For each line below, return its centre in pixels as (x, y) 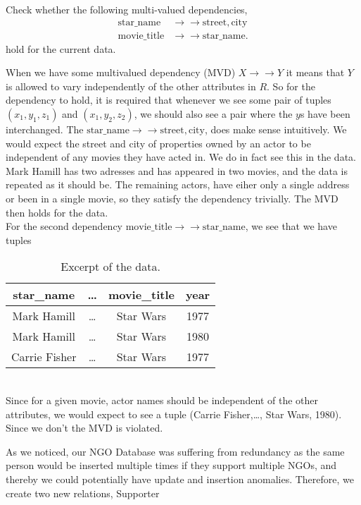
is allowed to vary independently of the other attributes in (131, 86)
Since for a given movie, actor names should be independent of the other (162, 400)
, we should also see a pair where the (213, 114)
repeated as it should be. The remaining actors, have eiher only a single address (178, 184)
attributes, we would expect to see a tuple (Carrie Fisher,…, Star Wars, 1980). (174, 414)
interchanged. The (45, 129)
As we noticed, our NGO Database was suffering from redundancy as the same (175, 451)
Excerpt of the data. (110, 267)
